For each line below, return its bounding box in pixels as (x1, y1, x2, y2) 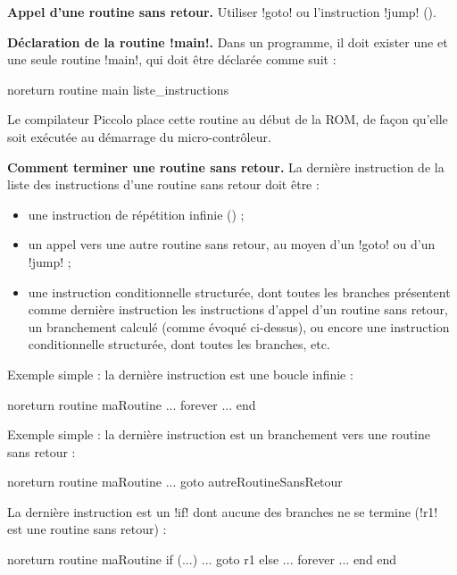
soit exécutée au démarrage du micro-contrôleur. (7, 127, 271, 146)
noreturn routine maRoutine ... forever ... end (7, 395, 256, 413)
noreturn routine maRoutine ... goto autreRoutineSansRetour (7, 472, 343, 491)
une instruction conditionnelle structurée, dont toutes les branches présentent (28, 282, 451, 301)
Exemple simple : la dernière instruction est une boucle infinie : (7, 364, 353, 383)
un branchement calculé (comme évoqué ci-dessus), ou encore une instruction (28, 317, 450, 336)
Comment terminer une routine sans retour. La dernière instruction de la (7, 157, 445, 176)
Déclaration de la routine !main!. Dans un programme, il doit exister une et (7, 32, 448, 51)
